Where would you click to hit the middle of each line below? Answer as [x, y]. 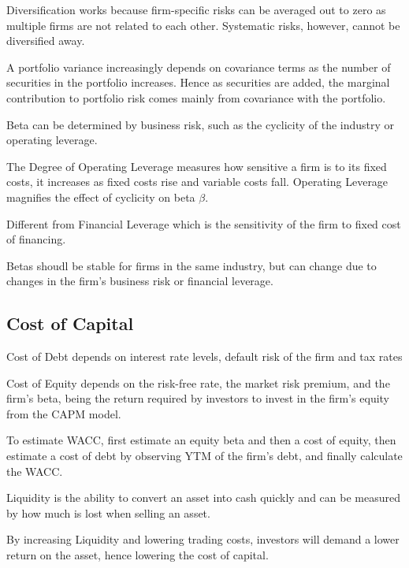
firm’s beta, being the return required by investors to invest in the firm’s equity [198, 398]
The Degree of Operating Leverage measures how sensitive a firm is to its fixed [197, 166]
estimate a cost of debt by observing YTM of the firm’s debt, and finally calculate [204, 456]
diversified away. [46, 41]
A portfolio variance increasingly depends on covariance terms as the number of [199, 67]
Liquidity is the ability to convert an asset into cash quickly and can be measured [203, 497]
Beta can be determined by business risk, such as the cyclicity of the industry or [201, 124]
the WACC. [35, 471]
